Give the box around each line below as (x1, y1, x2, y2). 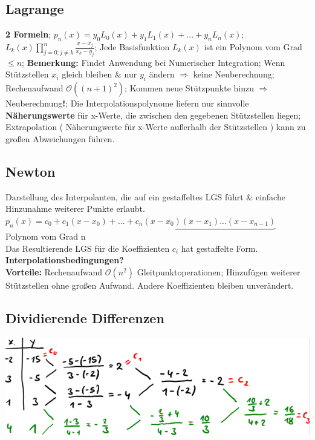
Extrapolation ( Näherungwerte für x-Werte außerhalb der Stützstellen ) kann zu (5, 120, 306, 133)
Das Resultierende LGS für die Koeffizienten (5, 241, 170, 254)
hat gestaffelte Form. (181, 241, 258, 254)
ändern (149, 68, 175, 80)
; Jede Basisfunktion (94, 41, 170, 53)
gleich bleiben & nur (62, 68, 137, 80)
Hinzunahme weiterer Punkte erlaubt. (5, 202, 145, 215)
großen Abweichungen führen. (5, 132, 115, 145)
